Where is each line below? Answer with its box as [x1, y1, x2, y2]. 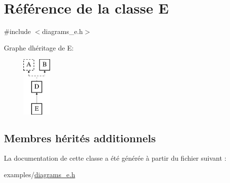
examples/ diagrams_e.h [4, 169, 75, 180]
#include [4, 26, 31, 36]
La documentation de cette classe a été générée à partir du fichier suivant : [4, 153, 227, 163]
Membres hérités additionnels [4, 130, 156, 145]
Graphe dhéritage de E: [4, 42, 74, 52]
